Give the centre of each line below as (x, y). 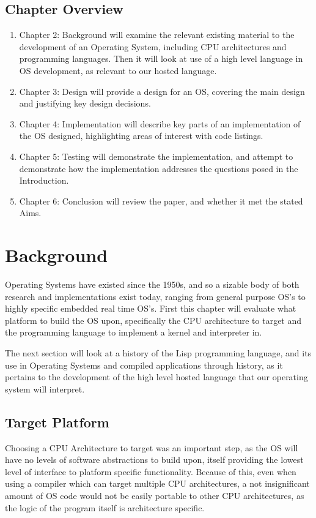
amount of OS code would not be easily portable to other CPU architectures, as (155, 495)
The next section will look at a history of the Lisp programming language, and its (158, 353)
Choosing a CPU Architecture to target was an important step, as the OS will (152, 447)
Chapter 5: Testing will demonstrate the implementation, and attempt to (156, 156)
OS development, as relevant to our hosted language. (118, 70)
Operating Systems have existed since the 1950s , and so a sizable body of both (152, 284)
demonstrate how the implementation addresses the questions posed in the (159, 168)
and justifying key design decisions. (85, 103)
